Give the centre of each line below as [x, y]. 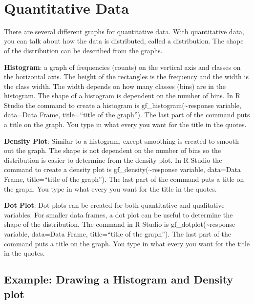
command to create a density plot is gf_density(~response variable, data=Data [122, 169]
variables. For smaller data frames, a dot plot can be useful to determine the [118, 214]
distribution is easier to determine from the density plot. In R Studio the [113, 160]
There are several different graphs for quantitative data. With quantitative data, [124, 31]
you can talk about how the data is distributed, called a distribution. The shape [124, 41]
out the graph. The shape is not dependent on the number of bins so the [113, 150]
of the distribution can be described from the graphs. [83, 50]
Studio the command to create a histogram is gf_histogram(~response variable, [123, 105]
